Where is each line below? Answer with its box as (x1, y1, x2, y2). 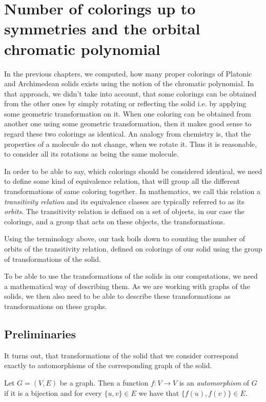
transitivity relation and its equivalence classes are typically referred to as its (4, 196, 244, 206)
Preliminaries (4, 326, 76, 341)
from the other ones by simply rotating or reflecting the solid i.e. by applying (4, 98, 247, 109)
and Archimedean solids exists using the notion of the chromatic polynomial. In (4, 78, 254, 89)
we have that (138, 387, 179, 398)
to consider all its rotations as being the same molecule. (4, 148, 179, 159)
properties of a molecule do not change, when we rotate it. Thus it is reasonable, (4, 138, 257, 149)
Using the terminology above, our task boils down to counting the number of (4, 233, 245, 244)
